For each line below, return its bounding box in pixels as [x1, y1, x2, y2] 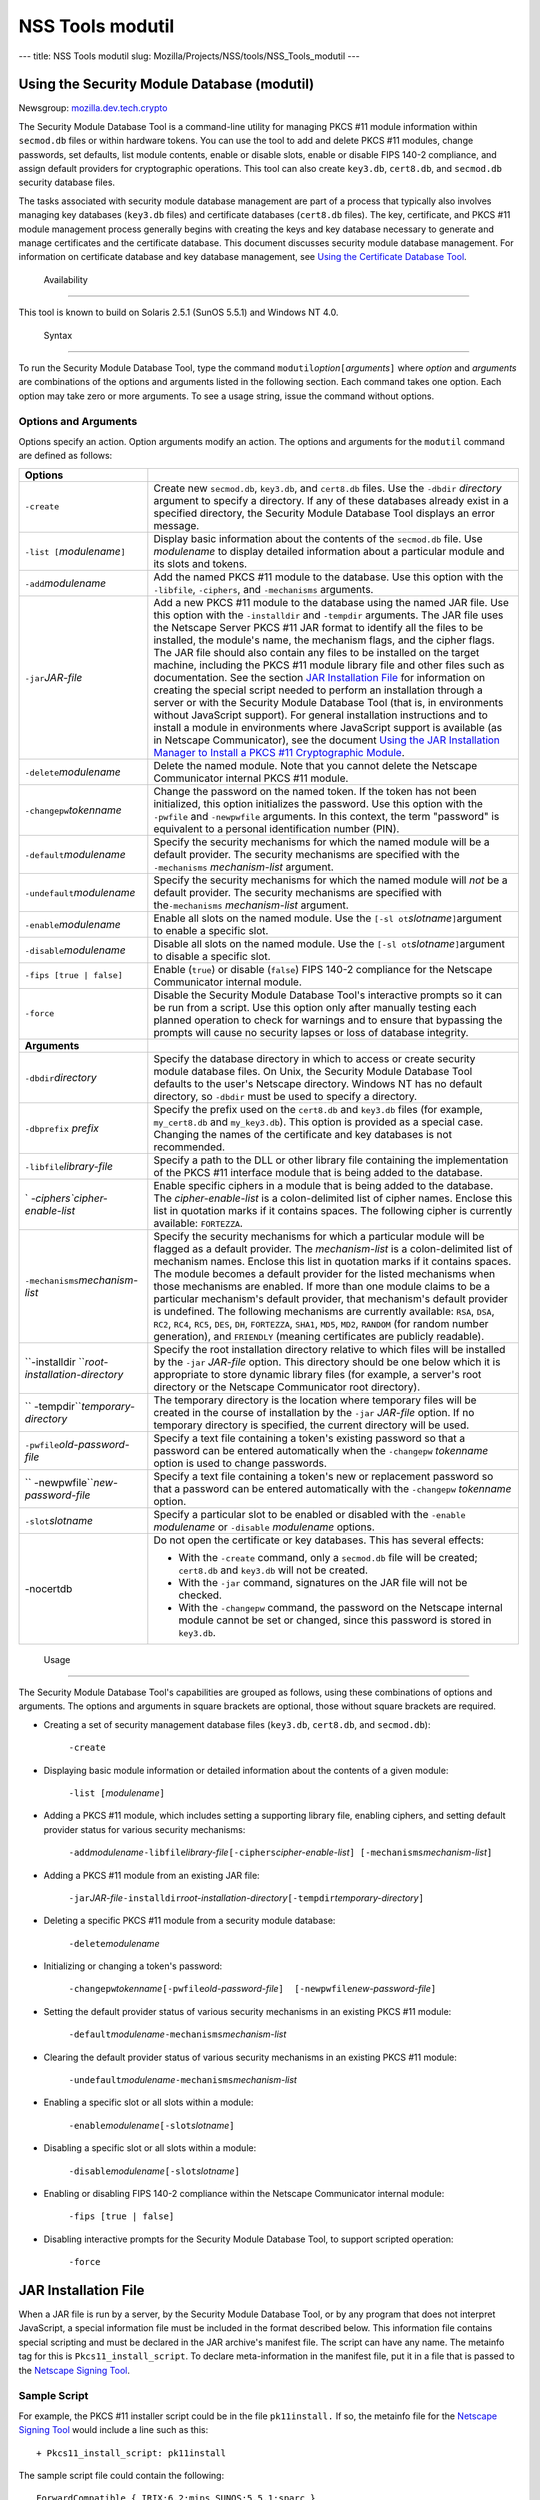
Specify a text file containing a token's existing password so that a [153, 1431, 466, 1445]
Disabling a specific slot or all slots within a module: [43, 2142, 257, 2154]
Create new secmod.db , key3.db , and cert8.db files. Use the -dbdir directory [153, 481, 502, 495]
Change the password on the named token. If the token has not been [153, 784, 477, 798]
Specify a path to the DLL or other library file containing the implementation [153, 1153, 509, 1167]
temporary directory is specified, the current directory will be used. [153, 1418, 470, 1432]
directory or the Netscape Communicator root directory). [153, 1380, 421, 1394]
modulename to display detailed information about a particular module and [153, 544, 505, 558]
